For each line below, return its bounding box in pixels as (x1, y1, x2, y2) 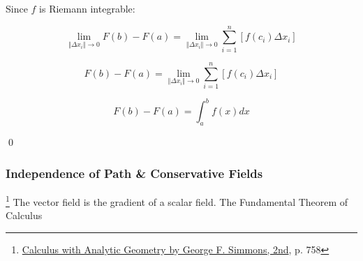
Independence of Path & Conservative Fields (6, 164, 263, 181)
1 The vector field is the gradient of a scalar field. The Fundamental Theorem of (6, 192, 348, 209)
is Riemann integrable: (39, 1, 135, 15)
